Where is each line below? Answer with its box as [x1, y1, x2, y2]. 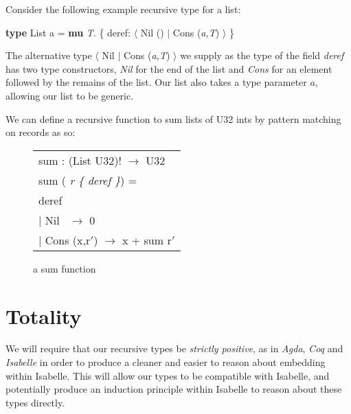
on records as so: [5, 125, 76, 139]
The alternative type [5, 48, 92, 62]
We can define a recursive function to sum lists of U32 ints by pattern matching [5, 111, 341, 126]
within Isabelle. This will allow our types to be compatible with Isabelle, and [5, 368, 330, 382]
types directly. [5, 395, 65, 409]
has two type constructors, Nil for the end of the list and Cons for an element [5, 61, 332, 76]
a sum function [33, 261, 96, 275]
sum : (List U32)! [38, 152, 122, 168]
